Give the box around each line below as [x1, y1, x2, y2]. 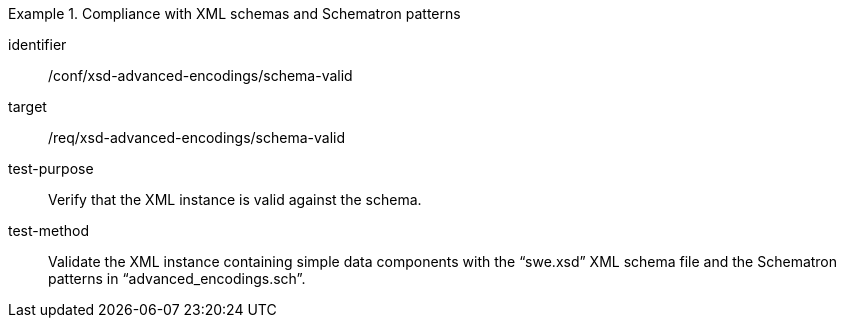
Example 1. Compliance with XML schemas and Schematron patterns [8, 5, 461, 22]
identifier [8, 36, 67, 53]
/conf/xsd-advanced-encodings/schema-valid [48, 67, 353, 84]
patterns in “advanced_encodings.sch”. [48, 270, 306, 287]
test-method [8, 222, 89, 239]
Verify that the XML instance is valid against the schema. [48, 191, 422, 208]
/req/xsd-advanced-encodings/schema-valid [48, 129, 346, 146]
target [8, 98, 47, 115]
